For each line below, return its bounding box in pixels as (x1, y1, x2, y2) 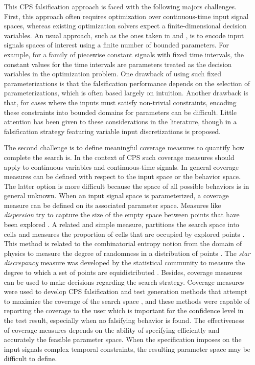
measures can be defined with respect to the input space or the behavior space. (4, 171, 241, 182)
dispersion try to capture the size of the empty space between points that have (4, 209, 240, 220)
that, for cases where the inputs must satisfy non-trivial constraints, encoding (4, 97, 236, 107)
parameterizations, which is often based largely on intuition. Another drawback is (4, 88, 249, 98)
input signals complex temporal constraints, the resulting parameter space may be (4, 343, 251, 354)
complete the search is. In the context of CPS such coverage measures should (4, 152, 234, 162)
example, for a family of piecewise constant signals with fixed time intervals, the (4, 49, 244, 59)
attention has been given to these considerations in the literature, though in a (4, 116, 237, 127)
